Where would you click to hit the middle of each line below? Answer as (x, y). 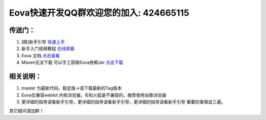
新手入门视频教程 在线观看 (48, 48)
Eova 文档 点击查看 (41, 55)
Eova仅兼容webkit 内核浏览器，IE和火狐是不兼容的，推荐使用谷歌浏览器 (94, 95)
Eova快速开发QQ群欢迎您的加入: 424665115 (99, 13)
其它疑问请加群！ (26, 111)
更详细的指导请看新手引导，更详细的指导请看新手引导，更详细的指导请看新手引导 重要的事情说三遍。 (123, 102)
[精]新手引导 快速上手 (43, 42)
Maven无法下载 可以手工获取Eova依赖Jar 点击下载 (72, 62)
